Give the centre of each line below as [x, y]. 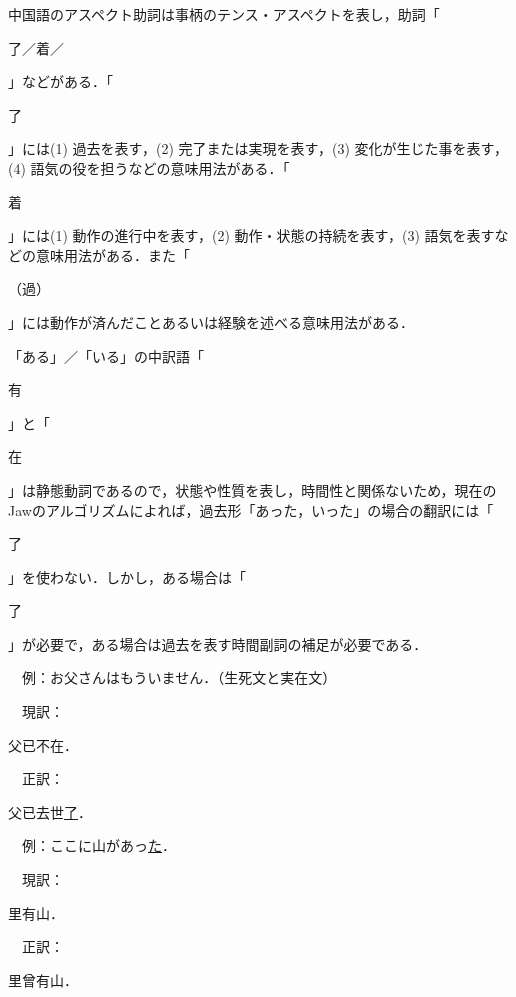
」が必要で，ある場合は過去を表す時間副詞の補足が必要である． [218, 643]
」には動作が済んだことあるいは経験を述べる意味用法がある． [211, 321]
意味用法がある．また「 [112, 254]
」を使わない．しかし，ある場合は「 [127, 576]
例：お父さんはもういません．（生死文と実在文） [179, 677]
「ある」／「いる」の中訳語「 [106, 355]
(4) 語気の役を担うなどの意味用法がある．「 [149, 167]
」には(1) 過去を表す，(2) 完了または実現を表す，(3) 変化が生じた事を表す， [258, 148]
